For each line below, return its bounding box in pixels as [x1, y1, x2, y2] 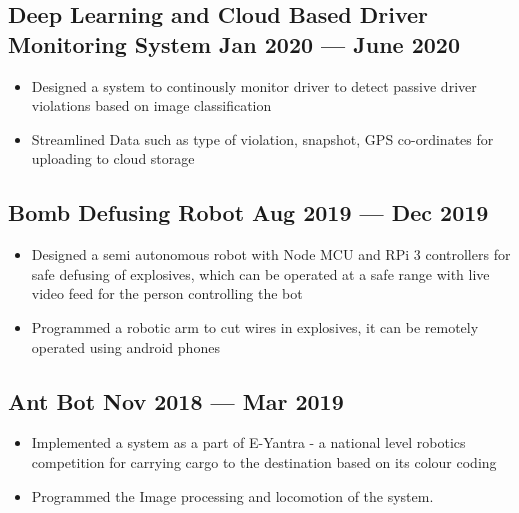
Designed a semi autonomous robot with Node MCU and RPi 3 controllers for [31, 244, 511, 265]
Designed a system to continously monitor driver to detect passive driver [31, 75, 477, 96]
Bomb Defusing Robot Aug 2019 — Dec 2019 [8, 197, 489, 228]
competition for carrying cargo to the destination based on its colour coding [31, 451, 497, 472]
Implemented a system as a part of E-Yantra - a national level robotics [31, 432, 466, 453]
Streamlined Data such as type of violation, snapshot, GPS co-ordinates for [31, 128, 494, 149]
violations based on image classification [31, 95, 272, 116]
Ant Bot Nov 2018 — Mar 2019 [8, 385, 344, 416]
